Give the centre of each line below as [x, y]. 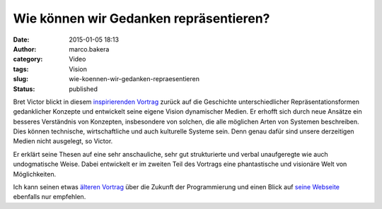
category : [28, 59]
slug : [21, 79]
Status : [24, 89]
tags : [21, 69]
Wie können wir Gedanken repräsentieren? [141, 18]
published [83, 89]
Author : [25, 49]
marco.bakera [89, 49]
